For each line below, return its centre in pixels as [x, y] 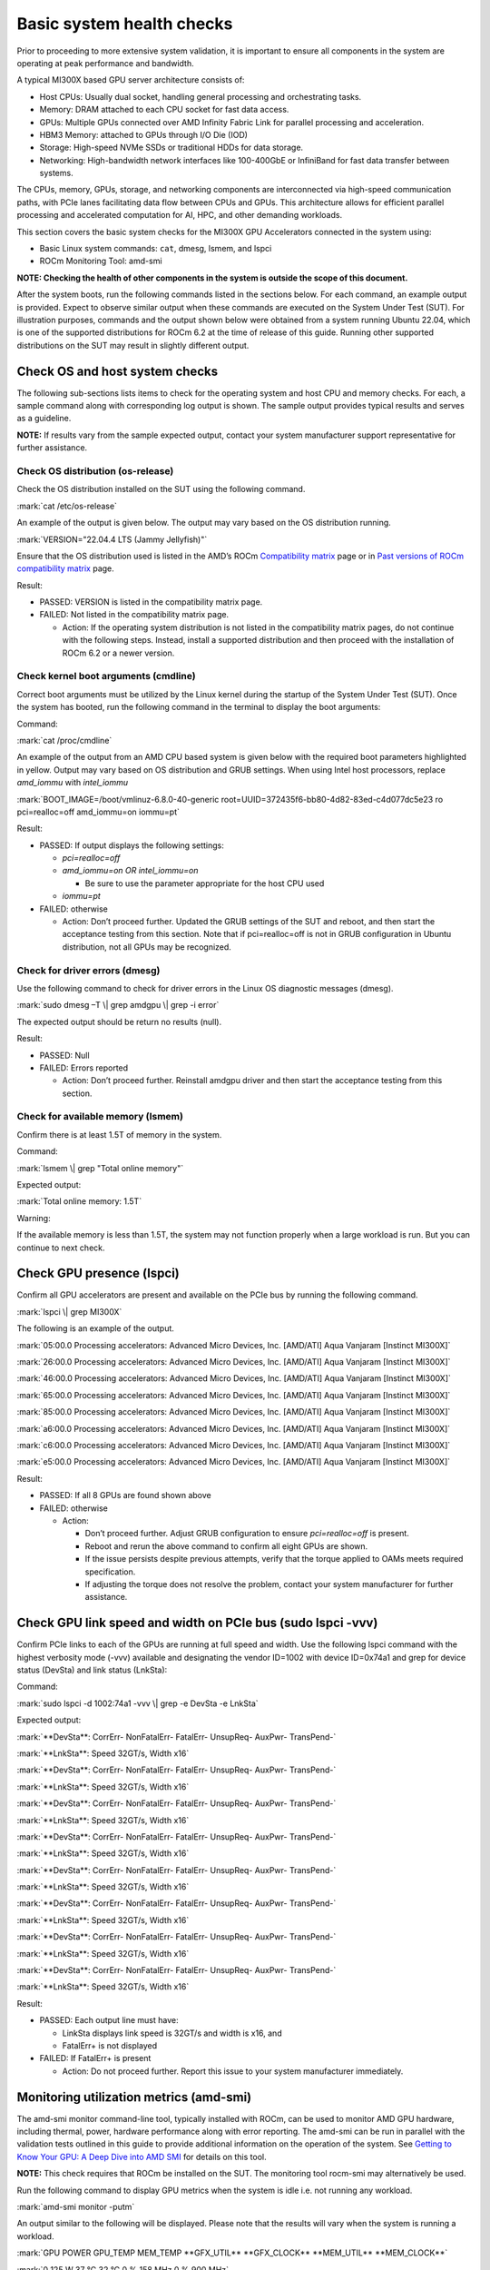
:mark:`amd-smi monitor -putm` [76, 2207]
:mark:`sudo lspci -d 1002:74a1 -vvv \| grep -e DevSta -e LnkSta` [137, 1703]
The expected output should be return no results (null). [119, 1021]
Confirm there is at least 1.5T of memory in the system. [119, 1134]
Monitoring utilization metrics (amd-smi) [134, 2097]
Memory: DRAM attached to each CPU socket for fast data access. [164, 110]
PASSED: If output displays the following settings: [132, 845]
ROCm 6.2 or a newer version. [118, 653]
